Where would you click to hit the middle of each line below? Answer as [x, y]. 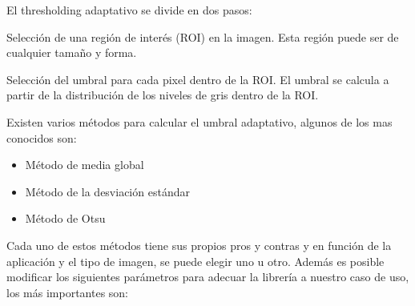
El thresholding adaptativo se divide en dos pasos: [129, 10]
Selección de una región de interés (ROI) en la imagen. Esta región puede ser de [203, 36]
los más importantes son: [67, 292]
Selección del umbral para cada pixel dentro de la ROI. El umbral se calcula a [198, 79]
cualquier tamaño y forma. [72, 52]
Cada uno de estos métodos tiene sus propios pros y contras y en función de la [199, 245]
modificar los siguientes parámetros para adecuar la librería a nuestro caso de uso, [208, 277]
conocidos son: [42, 137]
